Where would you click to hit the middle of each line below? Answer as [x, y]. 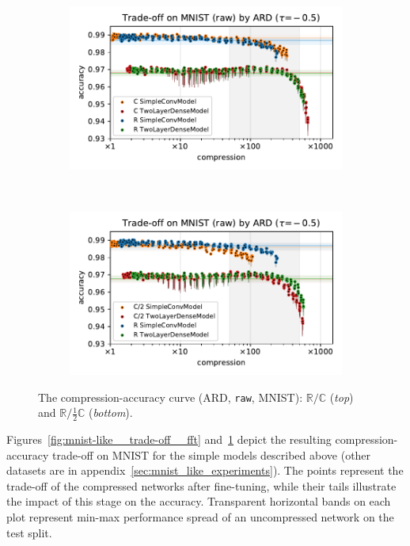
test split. [29, 532]
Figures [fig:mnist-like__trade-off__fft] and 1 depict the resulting [169, 439]
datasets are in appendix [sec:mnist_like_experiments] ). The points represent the [205, 470]
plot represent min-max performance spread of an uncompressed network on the [200, 517]
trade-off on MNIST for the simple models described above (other [211, 454]
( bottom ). [111, 412]
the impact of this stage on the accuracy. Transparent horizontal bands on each [199, 501]
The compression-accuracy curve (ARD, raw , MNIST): [171, 397]
